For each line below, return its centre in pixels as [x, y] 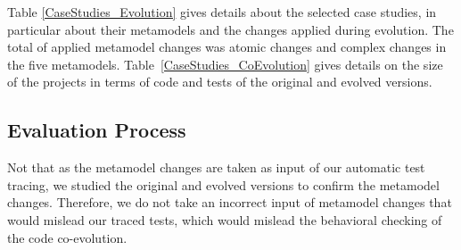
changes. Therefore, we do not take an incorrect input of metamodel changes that [230, 202]
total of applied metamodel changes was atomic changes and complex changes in [227, 47]
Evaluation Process [97, 130]
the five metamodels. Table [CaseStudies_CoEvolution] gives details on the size [225, 64]
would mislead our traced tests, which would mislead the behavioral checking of [225, 219]
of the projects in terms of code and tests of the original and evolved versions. [220, 82]
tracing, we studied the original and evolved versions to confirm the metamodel [223, 184]
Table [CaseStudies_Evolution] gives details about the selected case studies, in [222, 12]
